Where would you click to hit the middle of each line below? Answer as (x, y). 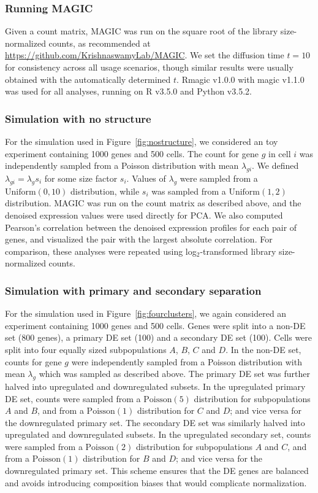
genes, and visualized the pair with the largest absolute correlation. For (139, 239)
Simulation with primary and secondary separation (133, 290)
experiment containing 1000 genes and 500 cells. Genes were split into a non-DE (155, 325)
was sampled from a (189, 191)
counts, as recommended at (100, 43)
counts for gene (33, 361)
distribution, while (105, 191)
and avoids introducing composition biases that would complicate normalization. (156, 482)
